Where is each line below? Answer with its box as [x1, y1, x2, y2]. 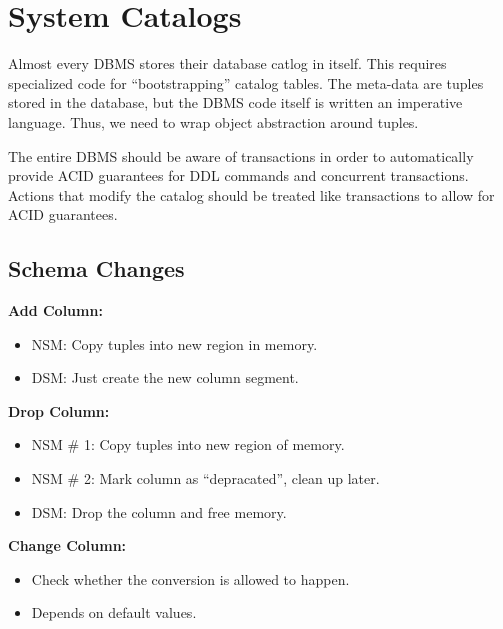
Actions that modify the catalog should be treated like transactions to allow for [8, 184, 495, 205]
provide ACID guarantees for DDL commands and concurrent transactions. [8, 165, 469, 186]
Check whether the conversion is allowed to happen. [31, 568, 350, 589]
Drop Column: [8, 400, 110, 421]
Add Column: [8, 300, 103, 321]
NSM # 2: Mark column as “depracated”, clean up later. [31, 468, 380, 489]
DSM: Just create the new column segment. [31, 367, 299, 388]
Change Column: [8, 535, 127, 556]
